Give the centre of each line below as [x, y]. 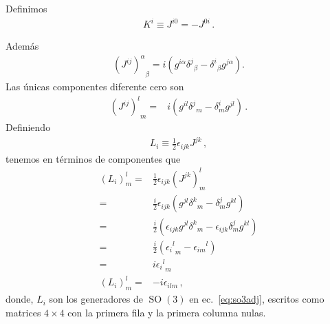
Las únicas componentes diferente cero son [95, 87]
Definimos [26, 8]
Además [22, 46]
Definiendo [28, 126]
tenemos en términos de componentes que [93, 158]
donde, [20, 299]
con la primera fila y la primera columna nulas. [167, 312]
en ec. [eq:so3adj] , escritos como [257, 299]
